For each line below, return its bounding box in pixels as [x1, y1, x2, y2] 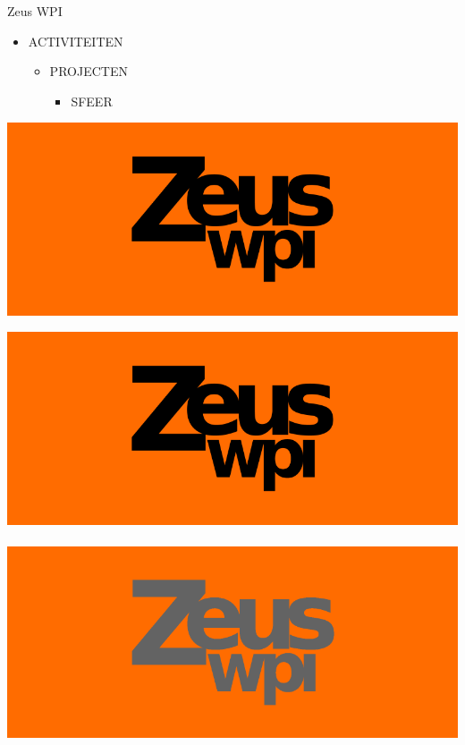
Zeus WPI [7, 2, 63, 20]
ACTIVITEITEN [28, 31, 123, 50]
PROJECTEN [49, 62, 128, 80]
